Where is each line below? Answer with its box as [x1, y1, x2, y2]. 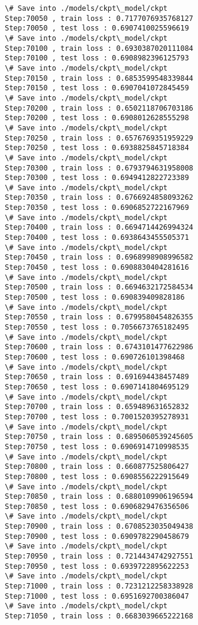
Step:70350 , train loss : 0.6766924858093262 [5, 193, 193, 202]
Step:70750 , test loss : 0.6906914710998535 [5, 442, 189, 451]
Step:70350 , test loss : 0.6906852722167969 [5, 203, 189, 212]
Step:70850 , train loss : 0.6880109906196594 [5, 492, 193, 501]
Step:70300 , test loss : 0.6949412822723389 [5, 173, 189, 182]
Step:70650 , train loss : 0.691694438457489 [5, 373, 189, 382]
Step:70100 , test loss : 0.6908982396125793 [5, 54, 189, 63]
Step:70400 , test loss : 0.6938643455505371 [5, 233, 189, 242]
